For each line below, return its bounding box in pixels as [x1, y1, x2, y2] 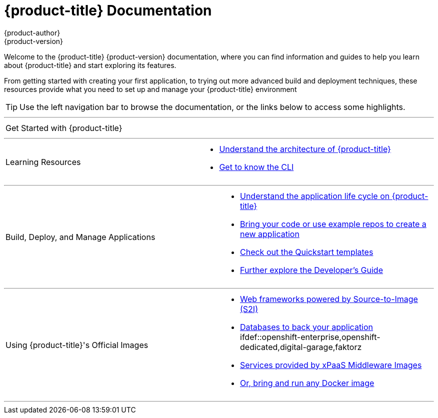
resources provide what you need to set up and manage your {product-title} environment [4, 84, 297, 93]
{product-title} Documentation [4, 2, 212, 19]
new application [240, 228, 299, 239]
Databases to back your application [240, 321, 373, 332]
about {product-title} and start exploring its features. [4, 60, 176, 69]
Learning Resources [5, 156, 81, 167]
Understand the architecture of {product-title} [219, 143, 391, 154]
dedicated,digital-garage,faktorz [240, 341, 362, 352]
